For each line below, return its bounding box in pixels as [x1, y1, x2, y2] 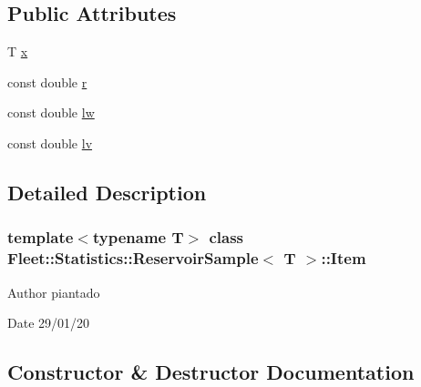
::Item [321, 247, 366, 270]
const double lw [7, 103, 95, 122]
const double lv [7, 133, 93, 152]
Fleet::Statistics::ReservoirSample [7, 247, 259, 270]
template [7, 226, 74, 249]
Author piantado [7, 282, 100, 301]
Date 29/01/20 [7, 313, 90, 332]
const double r [7, 72, 87, 91]
